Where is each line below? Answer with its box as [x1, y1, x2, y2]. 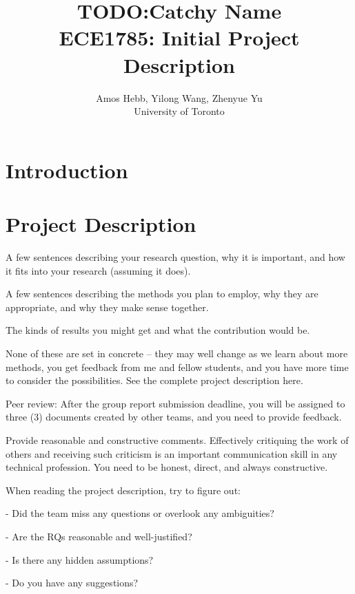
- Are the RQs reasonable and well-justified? [6, 529, 192, 543]
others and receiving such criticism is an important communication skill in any [6, 446, 338, 460]
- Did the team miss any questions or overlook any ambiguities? [6, 506, 274, 520]
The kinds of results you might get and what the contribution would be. [6, 323, 310, 337]
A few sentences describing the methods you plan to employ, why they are [6, 286, 318, 301]
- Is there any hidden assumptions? [6, 552, 154, 566]
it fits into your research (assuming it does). [6, 263, 191, 277]
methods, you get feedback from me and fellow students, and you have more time [6, 359, 349, 374]
